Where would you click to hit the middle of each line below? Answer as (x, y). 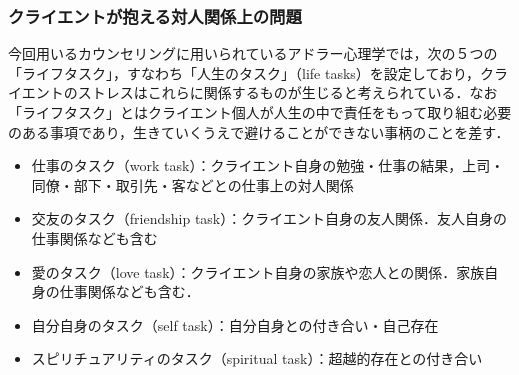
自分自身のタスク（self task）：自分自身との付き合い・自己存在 (235, 324)
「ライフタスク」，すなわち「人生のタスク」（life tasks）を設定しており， (244, 72)
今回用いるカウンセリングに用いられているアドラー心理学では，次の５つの (253, 53)
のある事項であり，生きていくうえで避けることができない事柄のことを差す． (259, 131)
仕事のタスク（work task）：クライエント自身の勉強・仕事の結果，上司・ (268, 165)
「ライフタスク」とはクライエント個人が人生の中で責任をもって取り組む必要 (260, 112)
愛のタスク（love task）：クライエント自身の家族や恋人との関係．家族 (258, 271)
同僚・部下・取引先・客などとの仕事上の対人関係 (192, 184)
